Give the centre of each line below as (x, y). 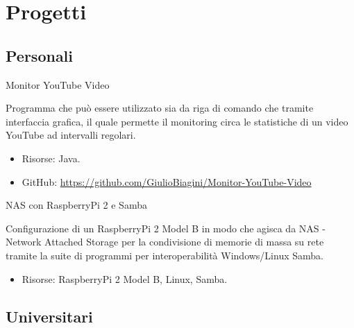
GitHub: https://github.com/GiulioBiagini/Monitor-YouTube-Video (167, 181)
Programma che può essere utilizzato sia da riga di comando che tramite (160, 108)
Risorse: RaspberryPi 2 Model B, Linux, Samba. (125, 278)
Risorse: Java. (51, 158)
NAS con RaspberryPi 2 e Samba (76, 205)
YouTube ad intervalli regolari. (71, 135)
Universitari (49, 316)
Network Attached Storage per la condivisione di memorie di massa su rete (165, 242)
